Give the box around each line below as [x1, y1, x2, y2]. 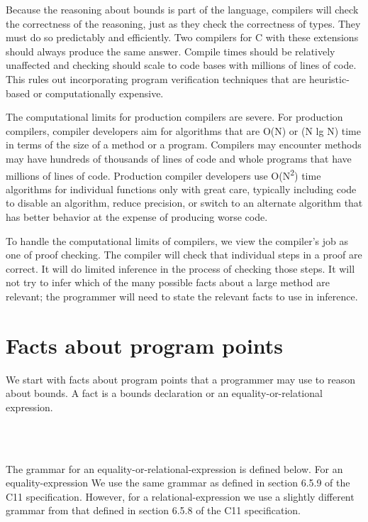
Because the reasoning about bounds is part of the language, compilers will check [6, 2, 359, 16]
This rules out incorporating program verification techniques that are [6, 71, 306, 86]
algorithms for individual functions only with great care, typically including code [6, 181, 357, 196]
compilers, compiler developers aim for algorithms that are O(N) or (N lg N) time [6, 123, 361, 138]
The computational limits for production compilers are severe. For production [6, 109, 343, 124]
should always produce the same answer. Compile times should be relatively [6, 43, 335, 58]
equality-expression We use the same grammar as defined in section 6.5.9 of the [6, 475, 350, 490]
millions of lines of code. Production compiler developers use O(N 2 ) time [6, 165, 321, 183]
